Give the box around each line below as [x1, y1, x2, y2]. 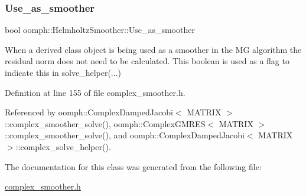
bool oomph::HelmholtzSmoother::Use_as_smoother [5, 24, 195, 36]
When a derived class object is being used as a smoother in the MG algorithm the [5, 43, 302, 55]
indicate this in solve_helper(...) [5, 67, 121, 78]
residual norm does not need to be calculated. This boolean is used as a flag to [5, 55, 289, 67]
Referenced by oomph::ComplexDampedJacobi [5, 106, 173, 118]
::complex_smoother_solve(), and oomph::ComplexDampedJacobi [5, 129, 245, 141]
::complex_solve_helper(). [15, 140, 111, 152]
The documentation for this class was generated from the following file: [5, 160, 262, 172]
